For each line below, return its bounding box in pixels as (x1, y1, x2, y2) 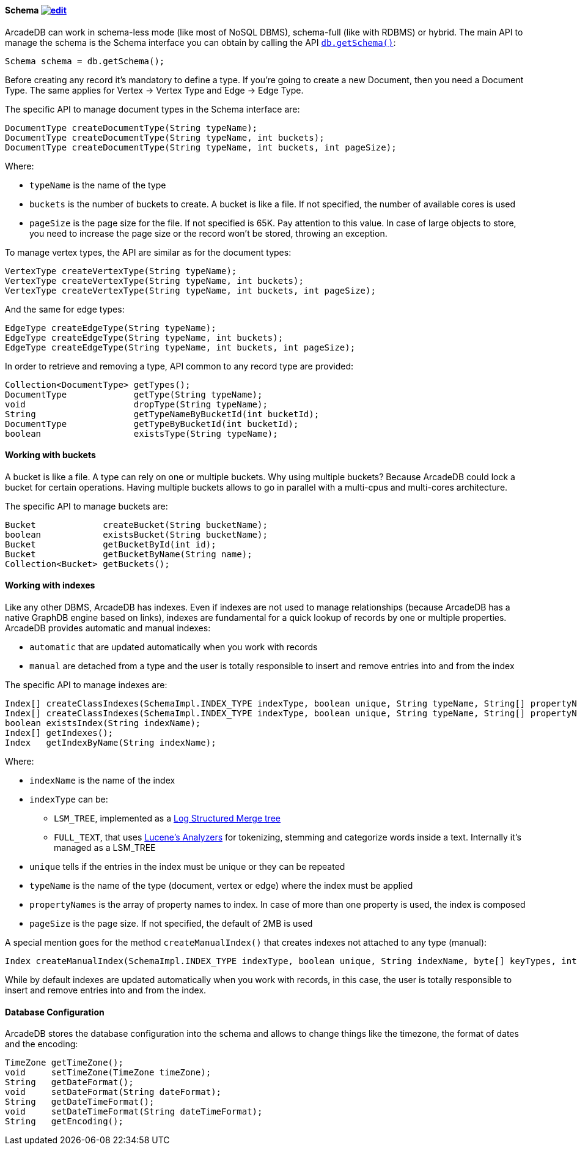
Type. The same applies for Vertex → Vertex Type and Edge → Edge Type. (5, 84, 304, 95)
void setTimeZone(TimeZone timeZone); (5, 1067, 211, 1078)
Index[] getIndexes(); (5, 728, 114, 738)
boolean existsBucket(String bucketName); (5, 529, 268, 540)
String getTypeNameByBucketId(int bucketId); (5, 409, 320, 419)
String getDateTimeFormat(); (5, 1097, 155, 1107)
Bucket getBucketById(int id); (5, 539, 216, 549)
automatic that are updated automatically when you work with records (29, 642, 318, 653)
